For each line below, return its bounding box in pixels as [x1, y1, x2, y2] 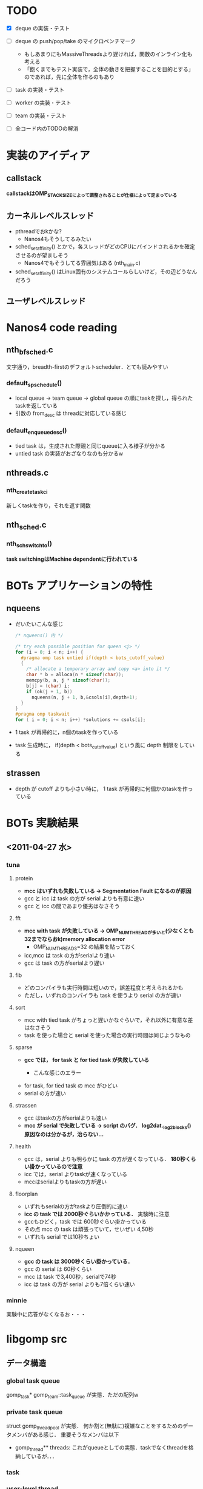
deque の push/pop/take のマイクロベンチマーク [15, 38, 136, 44]
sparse [15, 1044, 33, 1051]
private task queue [6, 1408, 63, 1416]
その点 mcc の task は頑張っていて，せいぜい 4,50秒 [24, 1225, 154, 1233]
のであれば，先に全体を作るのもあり [24, 74, 115, 81]
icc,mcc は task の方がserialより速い [24, 952, 115, 959]
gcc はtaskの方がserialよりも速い [24, 1114, 107, 1121]
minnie [6, 1296, 27, 1304]
